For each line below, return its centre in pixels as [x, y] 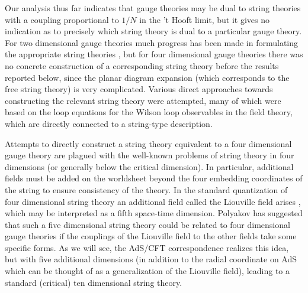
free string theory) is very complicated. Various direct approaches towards [139, 89]
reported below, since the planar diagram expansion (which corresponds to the [147, 77]
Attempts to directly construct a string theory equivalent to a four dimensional [148, 143]
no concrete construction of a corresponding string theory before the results [142, 65]
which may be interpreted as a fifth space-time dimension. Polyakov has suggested [154, 213]
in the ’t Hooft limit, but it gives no [205, 19]
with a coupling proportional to [62, 19]
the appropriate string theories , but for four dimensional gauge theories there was [154, 54]
